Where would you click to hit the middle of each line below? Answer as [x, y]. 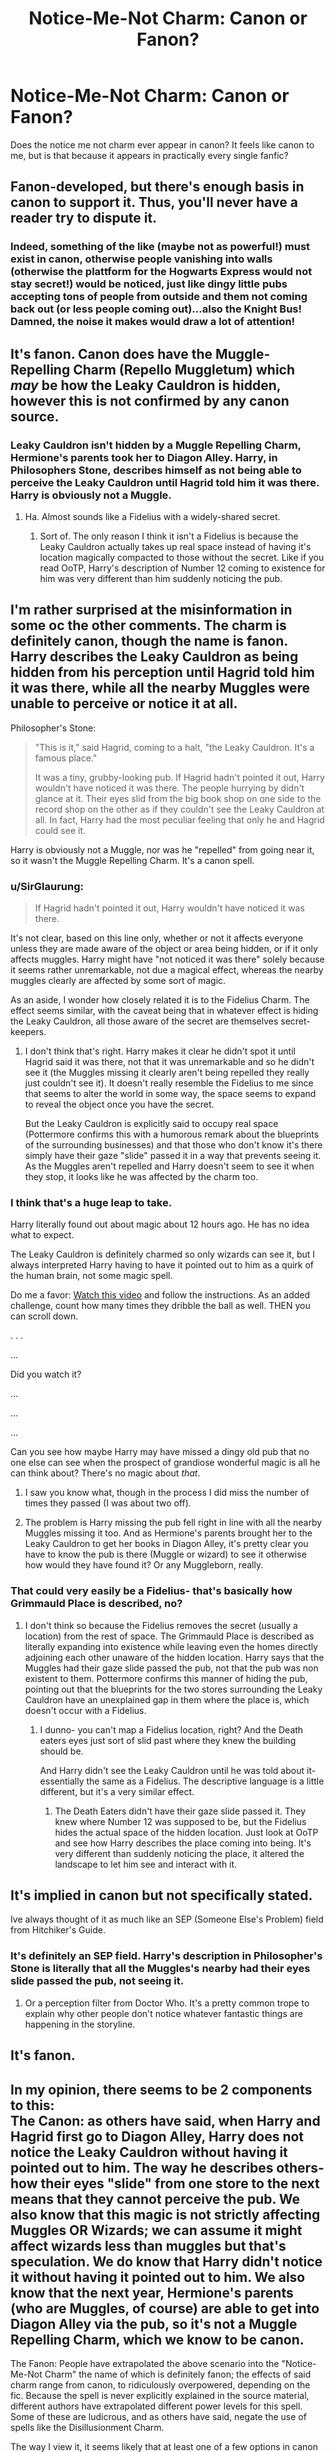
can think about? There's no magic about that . [105, 1473]
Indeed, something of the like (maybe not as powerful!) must [160, 247]
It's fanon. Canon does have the [111, 353]
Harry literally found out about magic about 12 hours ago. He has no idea [160, 1224]
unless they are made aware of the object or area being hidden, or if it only [164, 949]
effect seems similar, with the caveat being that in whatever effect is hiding [164, 1011]
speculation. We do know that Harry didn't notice [166, 2261]
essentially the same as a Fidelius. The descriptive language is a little [182, 1781]
